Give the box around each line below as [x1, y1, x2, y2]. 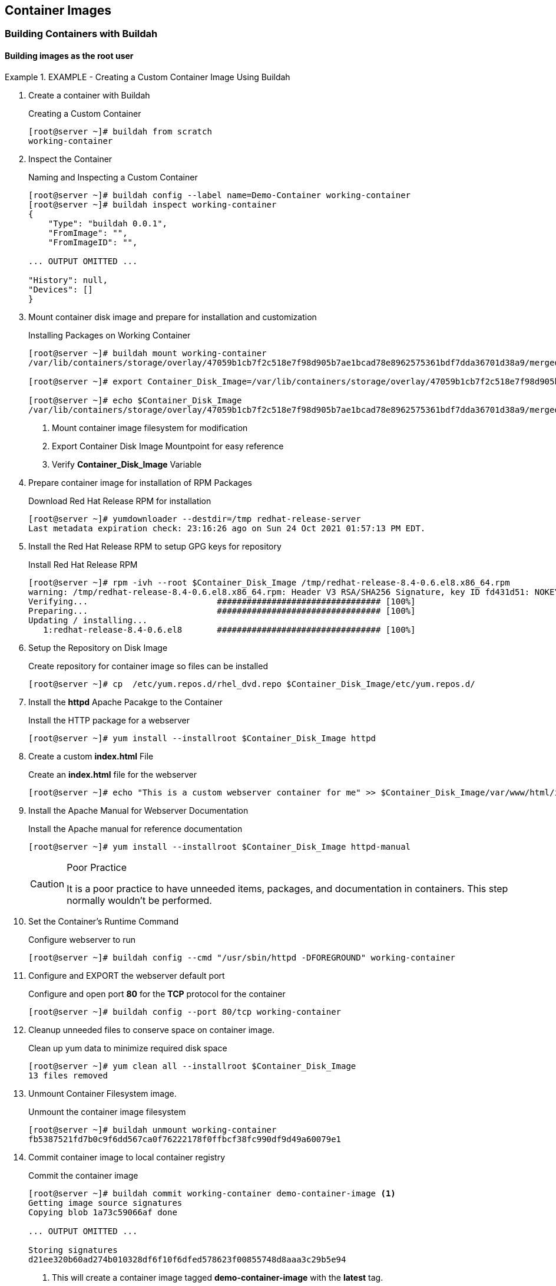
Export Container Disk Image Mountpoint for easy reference [52, 440, 284, 451]
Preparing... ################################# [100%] [28, 606, 416, 616]
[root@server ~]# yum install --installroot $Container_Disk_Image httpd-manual [28, 841, 411, 851]
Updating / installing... [28, 615, 148, 625]
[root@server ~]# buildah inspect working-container [28, 199, 277, 209]
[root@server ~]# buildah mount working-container [28, 348, 267, 358]
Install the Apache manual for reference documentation [28, 823, 243, 834]
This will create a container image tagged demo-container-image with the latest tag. [52, 1272, 383, 1282]
